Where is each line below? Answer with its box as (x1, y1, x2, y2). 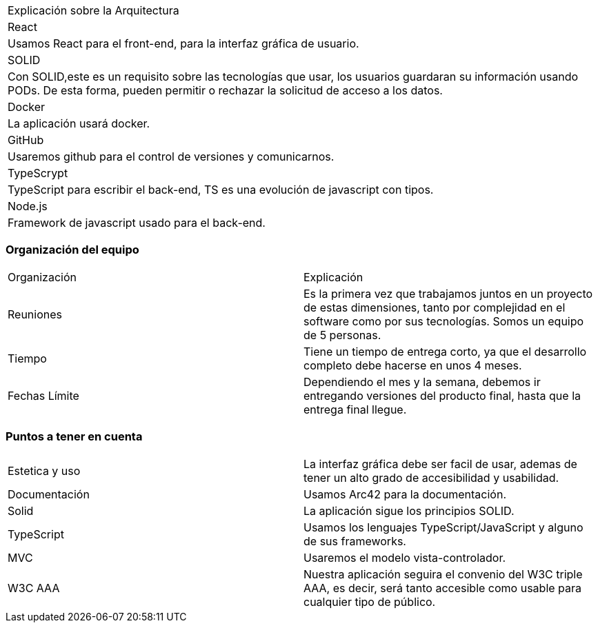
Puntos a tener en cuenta (6, 429, 143, 444)
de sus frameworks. (303, 534, 406, 548)
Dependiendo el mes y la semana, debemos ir (303, 374, 541, 389)
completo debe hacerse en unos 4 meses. (303, 358, 522, 372)
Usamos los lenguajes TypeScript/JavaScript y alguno (303, 520, 584, 534)
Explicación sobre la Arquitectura (8, 3, 179, 17)
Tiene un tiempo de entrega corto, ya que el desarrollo (303, 344, 587, 358)
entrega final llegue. (303, 402, 407, 416)
